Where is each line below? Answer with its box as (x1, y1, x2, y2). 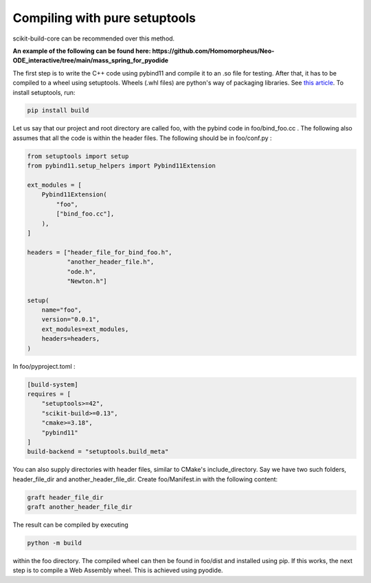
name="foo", (41, 306, 82, 314)
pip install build (27, 106, 89, 115)
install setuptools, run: (12, 88, 76, 96)
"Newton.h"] (67, 277, 108, 285)
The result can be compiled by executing (12, 521, 128, 529)
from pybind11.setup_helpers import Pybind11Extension (27, 162, 216, 170)
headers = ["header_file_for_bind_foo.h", (27, 248, 172, 256)
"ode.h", (67, 268, 96, 275)
